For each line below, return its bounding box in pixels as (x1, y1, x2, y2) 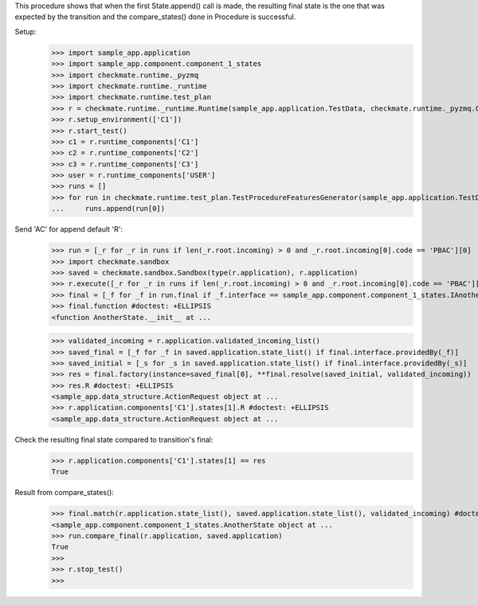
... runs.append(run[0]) (51, 204, 166, 213)
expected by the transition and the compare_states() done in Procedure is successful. (14, 12, 296, 21)
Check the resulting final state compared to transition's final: (14, 435, 214, 444)
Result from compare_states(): (14, 488, 115, 498)
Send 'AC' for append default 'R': (14, 224, 123, 234)
